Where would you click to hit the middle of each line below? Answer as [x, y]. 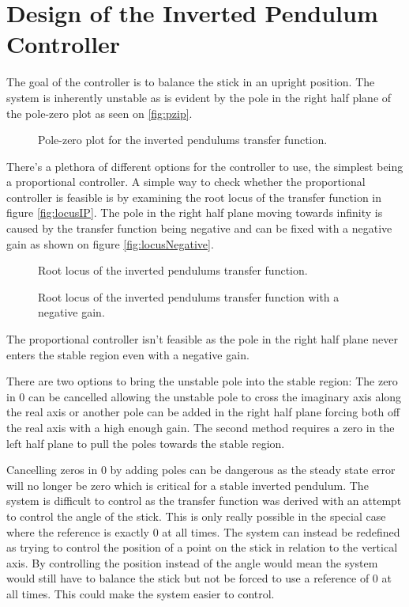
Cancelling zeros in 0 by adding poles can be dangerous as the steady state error [201, 470]
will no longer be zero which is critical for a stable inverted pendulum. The [188, 485]
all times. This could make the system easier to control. [141, 593]
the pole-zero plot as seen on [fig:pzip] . [99, 113]
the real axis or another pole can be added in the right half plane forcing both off [203, 412]
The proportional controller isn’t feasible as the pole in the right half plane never [202, 339]
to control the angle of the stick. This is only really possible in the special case [196, 516]
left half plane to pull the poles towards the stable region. [146, 443]
